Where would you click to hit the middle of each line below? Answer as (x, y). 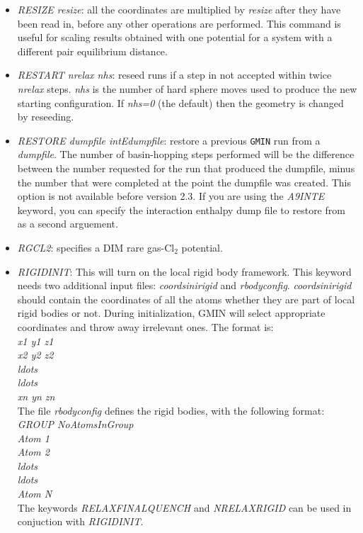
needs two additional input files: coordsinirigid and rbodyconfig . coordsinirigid (184, 285)
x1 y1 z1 (35, 341)
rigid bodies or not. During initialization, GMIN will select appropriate (171, 313)
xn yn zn (36, 396)
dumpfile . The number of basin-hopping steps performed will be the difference (186, 154)
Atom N (35, 494)
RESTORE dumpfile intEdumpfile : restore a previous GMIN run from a (169, 140)
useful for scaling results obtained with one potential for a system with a (175, 37)
